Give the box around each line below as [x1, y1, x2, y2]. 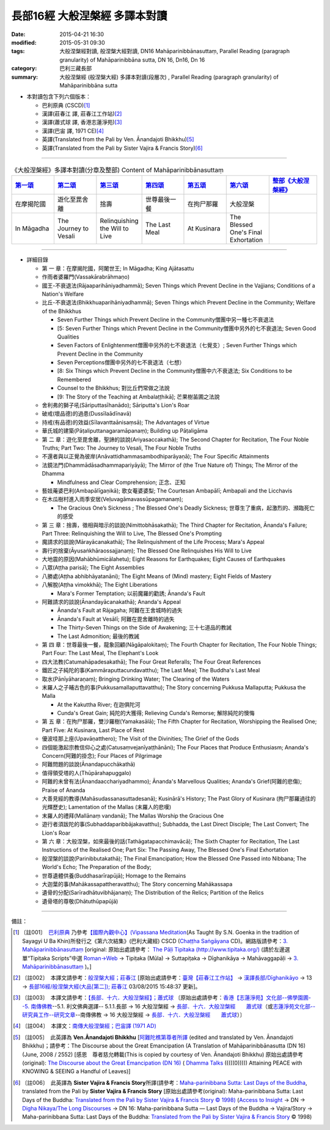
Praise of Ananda [42, 786, 86, 794]
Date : [11, 31, 26, 38]
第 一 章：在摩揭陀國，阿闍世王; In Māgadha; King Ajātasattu [42, 265, 194, 272]
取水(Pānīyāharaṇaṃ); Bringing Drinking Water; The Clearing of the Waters [42, 675, 230, 683]
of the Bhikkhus [42, 307, 82, 315]
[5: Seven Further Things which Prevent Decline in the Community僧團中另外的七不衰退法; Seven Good [57, 325, 317, 332]
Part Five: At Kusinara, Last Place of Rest [42, 726, 145, 733]
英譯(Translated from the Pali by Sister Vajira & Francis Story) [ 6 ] [42, 144, 203, 152]
